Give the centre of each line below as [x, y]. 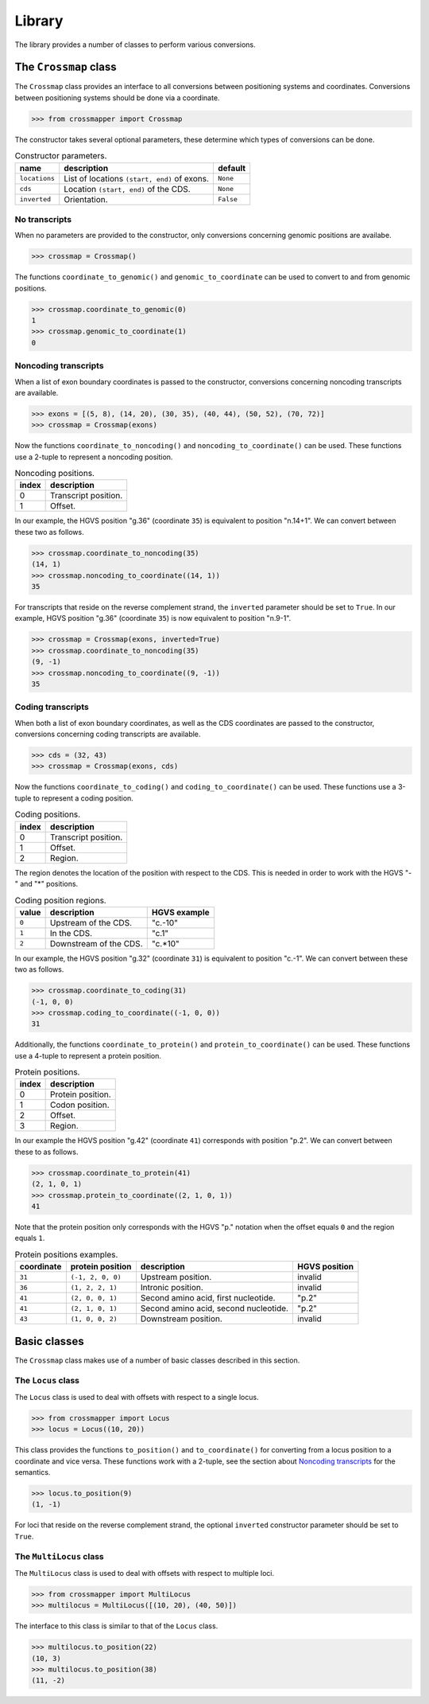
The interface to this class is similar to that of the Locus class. [116, 1626]
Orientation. [86, 199]
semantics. [33, 1472]
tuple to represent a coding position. [74, 798]
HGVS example [180, 912]
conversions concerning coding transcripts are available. [108, 734]
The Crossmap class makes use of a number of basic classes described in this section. [157, 1360]
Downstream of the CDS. [96, 943]
